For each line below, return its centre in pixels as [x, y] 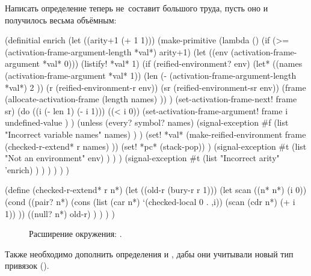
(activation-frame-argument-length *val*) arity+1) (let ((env [117, 51]
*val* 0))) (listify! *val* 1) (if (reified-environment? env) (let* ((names [172, 63]
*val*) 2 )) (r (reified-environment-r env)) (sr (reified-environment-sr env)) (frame [155, 87]
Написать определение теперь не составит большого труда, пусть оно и [137, 8]
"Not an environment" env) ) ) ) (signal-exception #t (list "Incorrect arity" [142, 158]
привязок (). [27, 265]
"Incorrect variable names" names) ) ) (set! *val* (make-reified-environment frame [155, 134]
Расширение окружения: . [75, 234]
